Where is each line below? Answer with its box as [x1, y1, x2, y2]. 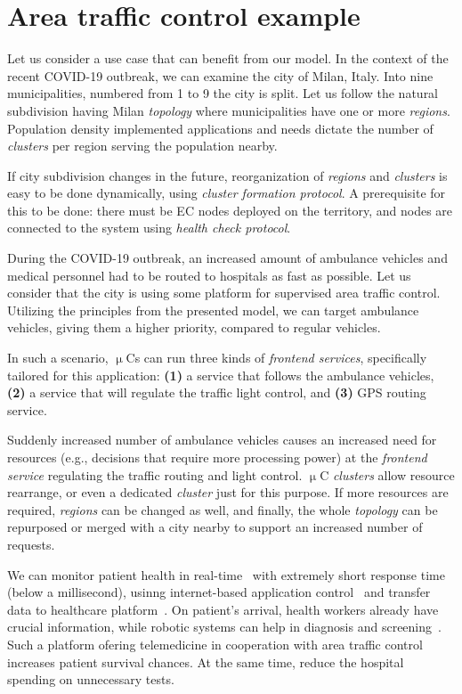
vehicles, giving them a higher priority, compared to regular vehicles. [7, 318, 381, 337]
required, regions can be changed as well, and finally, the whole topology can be [7, 500, 438, 518]
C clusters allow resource [320, 465, 455, 484]
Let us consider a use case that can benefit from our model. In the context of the [7, 49, 449, 68]
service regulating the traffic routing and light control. [7, 465, 303, 484]
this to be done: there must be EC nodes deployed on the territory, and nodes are [7, 200, 453, 219]
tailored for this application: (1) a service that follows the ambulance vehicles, [7, 365, 434, 384]
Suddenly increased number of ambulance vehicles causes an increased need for [7, 430, 437, 449]
